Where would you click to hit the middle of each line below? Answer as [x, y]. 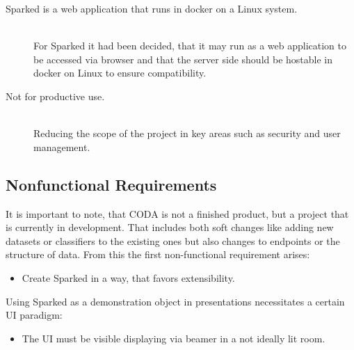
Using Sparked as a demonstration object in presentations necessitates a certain [175, 301]
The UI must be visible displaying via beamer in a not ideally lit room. [174, 338]
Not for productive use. [55, 96]
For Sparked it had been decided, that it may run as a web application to [190, 46]
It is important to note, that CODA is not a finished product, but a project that [177, 213]
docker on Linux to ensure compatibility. [120, 73]
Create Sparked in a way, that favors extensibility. [128, 277]
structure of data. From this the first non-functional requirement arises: [158, 254]
